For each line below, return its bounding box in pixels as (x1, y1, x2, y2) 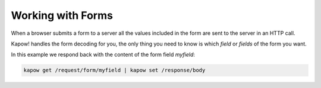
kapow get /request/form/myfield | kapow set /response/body (23, 67, 206, 74)
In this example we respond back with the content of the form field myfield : (11, 51, 196, 58)
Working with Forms (11, 9, 113, 22)
